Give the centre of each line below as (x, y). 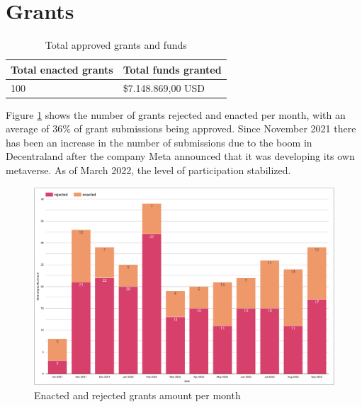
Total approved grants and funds (116, 45)
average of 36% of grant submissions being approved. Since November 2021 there (181, 128)
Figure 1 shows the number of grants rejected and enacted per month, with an (176, 114)
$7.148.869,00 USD (164, 87)
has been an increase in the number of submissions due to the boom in (159, 142)
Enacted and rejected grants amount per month (137, 395)
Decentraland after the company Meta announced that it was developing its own (180, 156)
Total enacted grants (62, 69)
